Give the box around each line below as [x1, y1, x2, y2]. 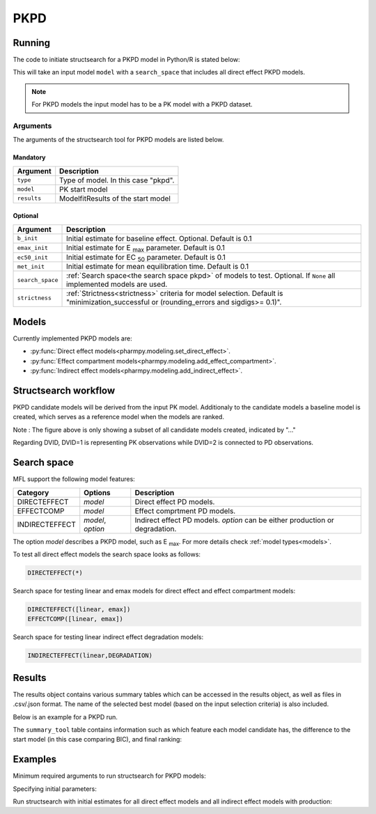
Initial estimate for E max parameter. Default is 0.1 [66, 242, 226, 253]
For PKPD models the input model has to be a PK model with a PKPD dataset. [31, 100, 253, 109]
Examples [13, 753, 57, 765]
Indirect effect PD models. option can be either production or [134, 515, 334, 525]
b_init [17, 235, 38, 242]
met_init [17, 263, 45, 270]
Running [13, 37, 51, 49]
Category [17, 487, 49, 497]
